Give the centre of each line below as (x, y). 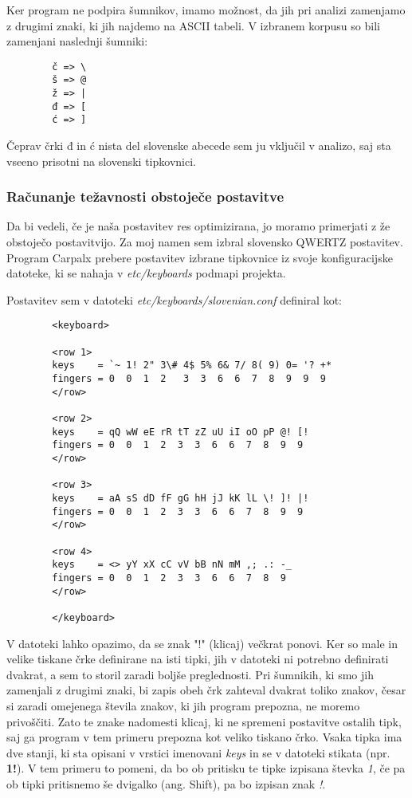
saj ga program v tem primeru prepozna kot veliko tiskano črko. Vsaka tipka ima (204, 737)
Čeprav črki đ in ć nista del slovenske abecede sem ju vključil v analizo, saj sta (199, 145)
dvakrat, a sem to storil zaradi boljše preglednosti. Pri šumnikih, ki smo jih (190, 674)
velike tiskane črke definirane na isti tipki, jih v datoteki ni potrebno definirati (198, 659)
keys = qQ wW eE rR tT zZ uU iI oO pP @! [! (180, 432)
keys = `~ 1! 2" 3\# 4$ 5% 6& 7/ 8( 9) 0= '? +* (192, 366)
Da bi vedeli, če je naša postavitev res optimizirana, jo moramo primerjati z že (198, 226)
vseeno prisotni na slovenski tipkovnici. (101, 161)
